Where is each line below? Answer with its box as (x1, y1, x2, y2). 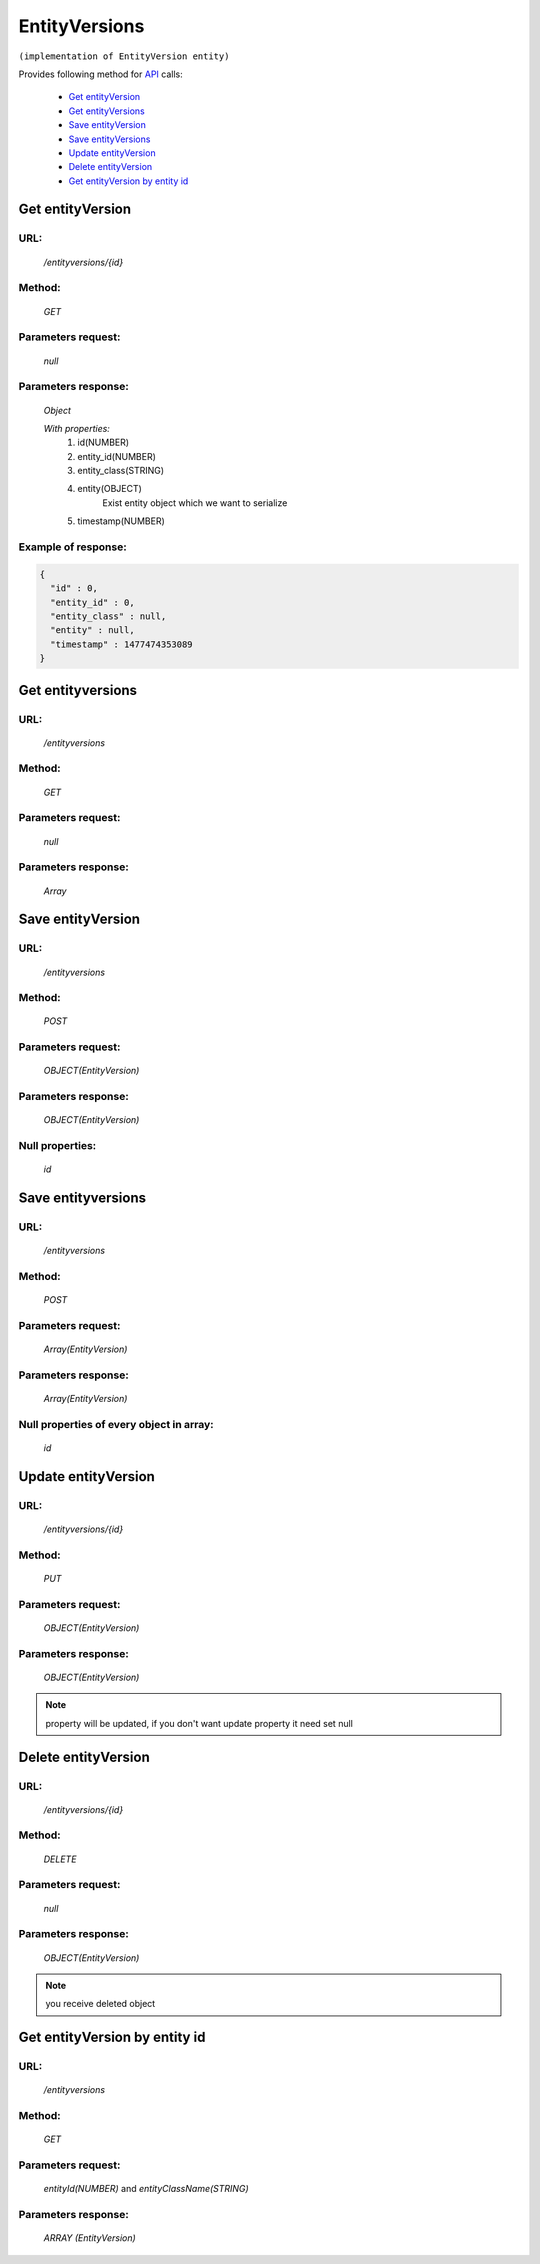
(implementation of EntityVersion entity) (18, 50, 230, 62)
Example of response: (18, 540, 127, 554)
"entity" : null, (50, 625, 135, 636)
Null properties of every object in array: (18, 1417, 214, 1431)
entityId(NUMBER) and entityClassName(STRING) (43, 2183, 249, 2195)
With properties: (43, 422, 110, 434)
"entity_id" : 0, (50, 596, 135, 608)
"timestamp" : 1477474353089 (50, 638, 194, 650)
